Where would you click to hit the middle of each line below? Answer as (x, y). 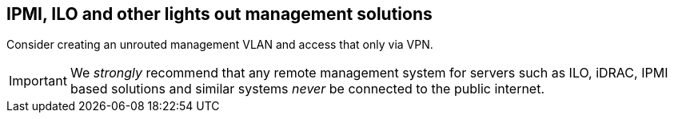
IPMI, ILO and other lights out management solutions (219, 14)
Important (38, 81)
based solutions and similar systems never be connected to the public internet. (307, 89)
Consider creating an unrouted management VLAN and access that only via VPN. (220, 45)
